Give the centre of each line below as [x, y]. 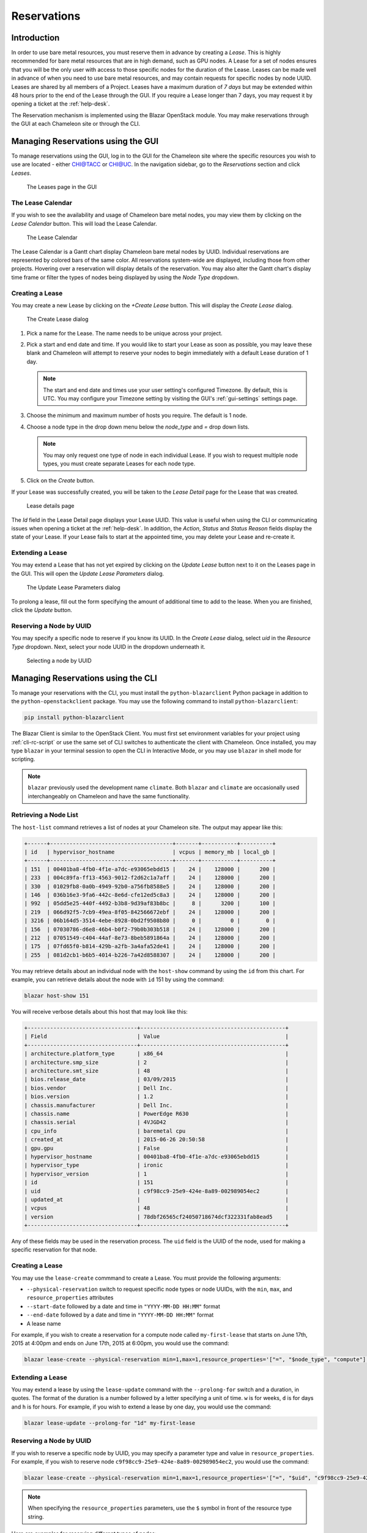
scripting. [23, 759]
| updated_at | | [156, 1199]
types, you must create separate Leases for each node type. [119, 464]
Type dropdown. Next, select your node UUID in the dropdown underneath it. [109, 646]
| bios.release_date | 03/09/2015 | [156, 1080]
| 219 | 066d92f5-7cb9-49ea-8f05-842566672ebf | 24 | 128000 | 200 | [150, 912]
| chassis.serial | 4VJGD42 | [156, 1122]
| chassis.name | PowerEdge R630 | [156, 1114]
